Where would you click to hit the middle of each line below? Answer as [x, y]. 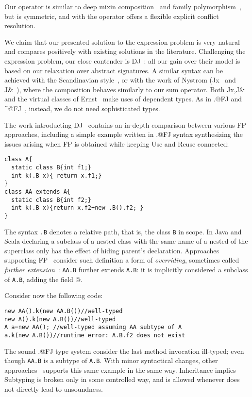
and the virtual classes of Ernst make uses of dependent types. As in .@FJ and [123, 99]
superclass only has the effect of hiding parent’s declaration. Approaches [112, 250]
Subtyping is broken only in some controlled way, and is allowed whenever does [122, 379]
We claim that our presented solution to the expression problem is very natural [122, 41]
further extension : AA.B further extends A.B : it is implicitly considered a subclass [126, 269]
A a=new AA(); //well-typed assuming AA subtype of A [93, 327]
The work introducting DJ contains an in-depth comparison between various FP [125, 124]
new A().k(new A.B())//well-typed [60, 319]
